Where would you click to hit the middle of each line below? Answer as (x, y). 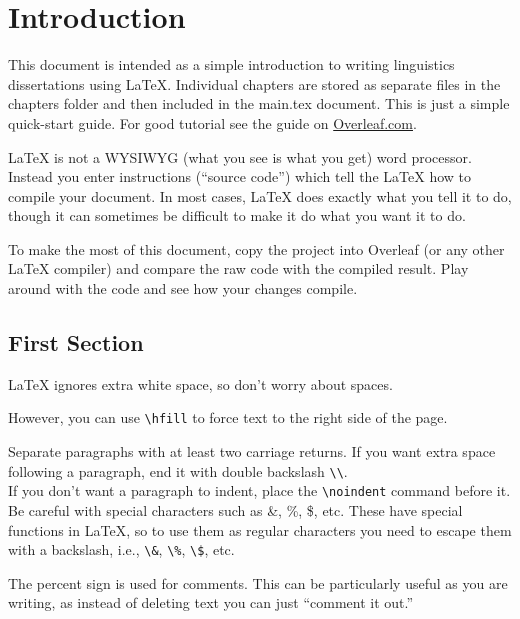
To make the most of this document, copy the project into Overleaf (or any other (256, 248)
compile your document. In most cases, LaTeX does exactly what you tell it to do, (260, 195)
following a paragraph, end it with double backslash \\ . (178, 470)
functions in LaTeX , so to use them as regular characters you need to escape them (260, 529)
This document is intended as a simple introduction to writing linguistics (231, 64)
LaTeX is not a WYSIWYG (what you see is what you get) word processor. (240, 156)
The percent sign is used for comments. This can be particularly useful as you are (258, 582)
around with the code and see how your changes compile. (183, 288)
